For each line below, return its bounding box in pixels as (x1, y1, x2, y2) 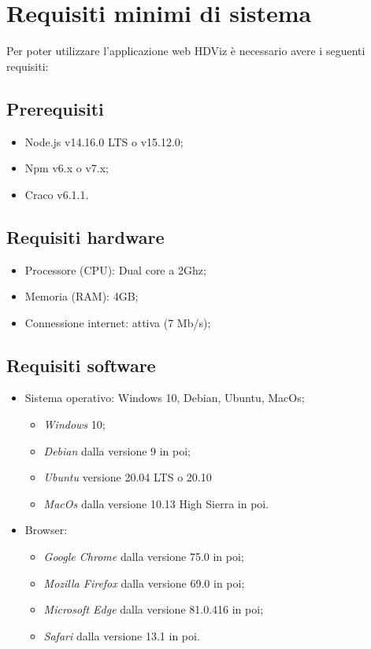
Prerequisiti (6, 96, 104, 120)
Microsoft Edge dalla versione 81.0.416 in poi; (43, 601, 264, 618)
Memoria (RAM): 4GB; (24, 288, 139, 304)
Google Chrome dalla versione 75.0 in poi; (43, 548, 244, 565)
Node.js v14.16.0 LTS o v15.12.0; (24, 133, 184, 149)
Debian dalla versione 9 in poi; (43, 442, 191, 459)
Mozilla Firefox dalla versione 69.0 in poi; (43, 574, 245, 591)
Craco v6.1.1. (24, 186, 89, 202)
